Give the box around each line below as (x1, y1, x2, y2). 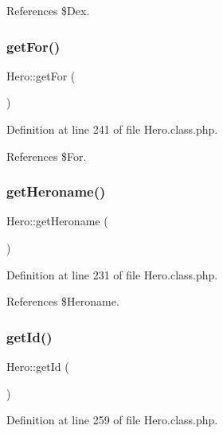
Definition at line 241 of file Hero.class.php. (6, 121, 218, 137)
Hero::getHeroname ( (6, 213, 108, 229)
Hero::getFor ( (6, 67, 76, 84)
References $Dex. (6, 2, 90, 18)
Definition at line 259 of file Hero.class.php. (6, 412, 218, 428)
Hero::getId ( (6, 358, 69, 374)
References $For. (6, 147, 87, 164)
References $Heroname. (6, 293, 119, 310)
